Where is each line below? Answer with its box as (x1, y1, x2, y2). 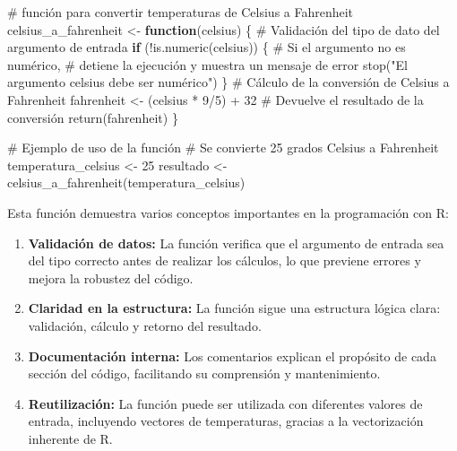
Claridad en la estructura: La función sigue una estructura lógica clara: (28, 299, 441, 317)
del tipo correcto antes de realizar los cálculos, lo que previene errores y (28, 251, 421, 270)
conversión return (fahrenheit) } (7, 108, 178, 126)
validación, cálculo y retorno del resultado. (28, 316, 262, 334)
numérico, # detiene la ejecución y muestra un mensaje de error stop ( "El (7, 55, 408, 74)
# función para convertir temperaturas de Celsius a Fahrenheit (7, 3, 354, 21)
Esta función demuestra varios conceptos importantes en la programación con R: (7, 203, 449, 221)
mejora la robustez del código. (28, 268, 194, 287)
